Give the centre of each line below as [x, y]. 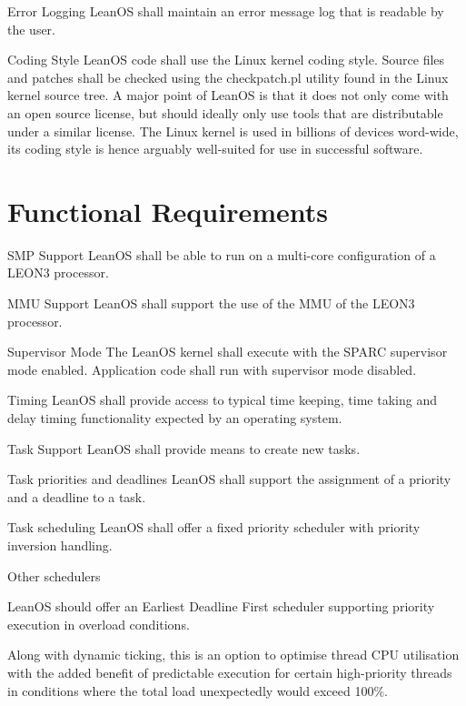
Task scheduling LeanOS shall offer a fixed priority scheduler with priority [214, 527]
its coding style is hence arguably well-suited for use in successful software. [215, 149]
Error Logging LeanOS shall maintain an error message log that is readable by [226, 11]
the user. [32, 29]
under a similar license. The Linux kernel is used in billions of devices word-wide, [233, 131]
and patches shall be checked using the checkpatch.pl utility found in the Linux [228, 77]
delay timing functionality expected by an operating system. [175, 418]
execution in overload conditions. [99, 624]
